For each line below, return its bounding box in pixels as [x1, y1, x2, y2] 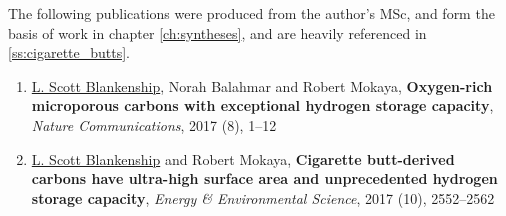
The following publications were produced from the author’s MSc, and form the [8, 3, 495, 23]
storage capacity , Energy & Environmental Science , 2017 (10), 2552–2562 [31, 187, 495, 208]
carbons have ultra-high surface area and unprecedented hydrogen [31, 168, 498, 189]
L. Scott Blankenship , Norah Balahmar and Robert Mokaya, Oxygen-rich [31, 75, 493, 96]
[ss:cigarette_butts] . [8, 42, 131, 63]
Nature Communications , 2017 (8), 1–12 [31, 114, 277, 135]
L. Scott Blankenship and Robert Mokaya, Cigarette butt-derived [31, 148, 455, 169]
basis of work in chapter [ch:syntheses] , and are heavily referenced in [8, 22, 427, 43]
